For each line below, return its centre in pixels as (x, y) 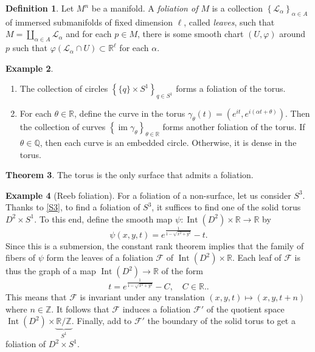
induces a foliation (157, 309)
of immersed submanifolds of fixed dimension (89, 22)
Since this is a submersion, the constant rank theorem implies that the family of (155, 245)
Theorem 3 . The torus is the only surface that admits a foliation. (130, 175)
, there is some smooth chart (191, 34)
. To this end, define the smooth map (103, 219)
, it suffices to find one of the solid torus (226, 207)
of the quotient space (245, 309)
